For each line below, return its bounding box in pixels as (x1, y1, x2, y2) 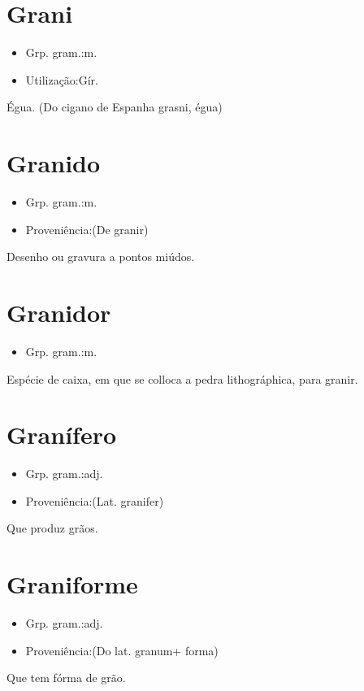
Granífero (6, 418, 117, 451)
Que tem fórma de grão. (6, 669, 126, 686)
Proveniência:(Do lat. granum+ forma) (25, 641, 219, 658)
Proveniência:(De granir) (25, 220, 149, 237)
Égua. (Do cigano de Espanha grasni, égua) (6, 98, 223, 115)
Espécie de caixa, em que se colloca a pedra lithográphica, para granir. (6, 370, 358, 387)
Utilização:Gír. (25, 71, 99, 88)
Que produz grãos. (6, 519, 98, 537)
